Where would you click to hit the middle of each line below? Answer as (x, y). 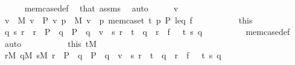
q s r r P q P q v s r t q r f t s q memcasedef (147, 32)
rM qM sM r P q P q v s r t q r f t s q (113, 55)
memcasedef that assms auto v (101, 8)
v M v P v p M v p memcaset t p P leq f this (128, 20)
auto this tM (51, 43)
